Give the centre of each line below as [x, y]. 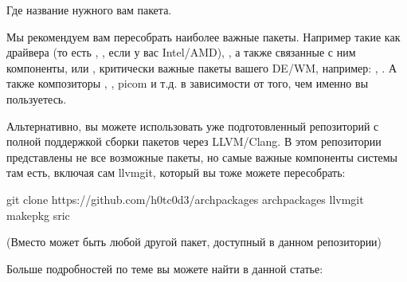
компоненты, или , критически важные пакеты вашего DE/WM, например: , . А [202, 67]
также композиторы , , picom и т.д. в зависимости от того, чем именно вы [188, 83]
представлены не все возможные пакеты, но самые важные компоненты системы [202, 157]
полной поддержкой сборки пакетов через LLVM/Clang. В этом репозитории [194, 141]
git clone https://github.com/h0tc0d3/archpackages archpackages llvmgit [185, 199]
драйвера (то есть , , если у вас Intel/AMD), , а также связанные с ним [181, 52]
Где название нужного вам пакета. [89, 10]
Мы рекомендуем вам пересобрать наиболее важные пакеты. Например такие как [203, 36]
